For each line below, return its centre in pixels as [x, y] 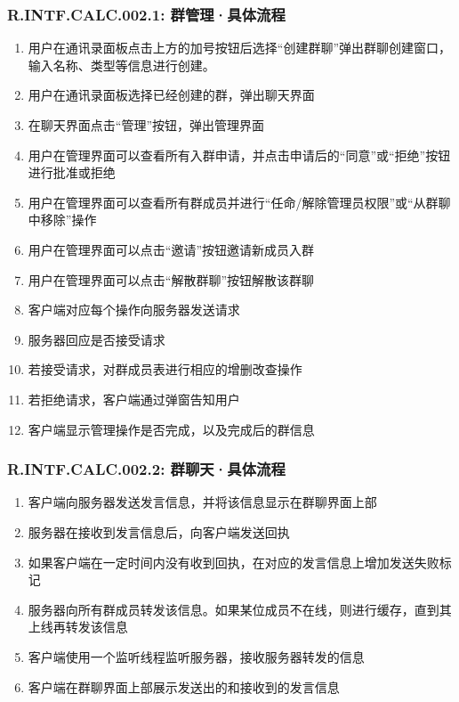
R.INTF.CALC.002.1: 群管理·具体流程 [146, 14]
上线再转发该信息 [78, 627]
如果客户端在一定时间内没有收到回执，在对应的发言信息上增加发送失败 [234, 562]
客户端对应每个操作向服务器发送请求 [134, 310]
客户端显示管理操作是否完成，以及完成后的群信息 [171, 429]
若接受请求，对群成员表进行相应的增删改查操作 [165, 369]
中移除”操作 [62, 220]
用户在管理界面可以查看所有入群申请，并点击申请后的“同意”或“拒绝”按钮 [239, 155]
